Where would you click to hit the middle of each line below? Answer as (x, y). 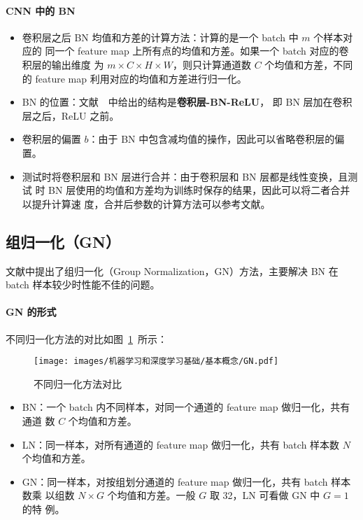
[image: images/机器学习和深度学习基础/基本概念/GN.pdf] (156, 361)
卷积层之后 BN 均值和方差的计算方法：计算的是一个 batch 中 (160, 37)
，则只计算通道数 (212, 64)
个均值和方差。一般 (151, 495)
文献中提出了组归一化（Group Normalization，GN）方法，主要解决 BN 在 (172, 270)
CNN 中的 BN (41, 10)
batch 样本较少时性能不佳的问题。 (83, 284)
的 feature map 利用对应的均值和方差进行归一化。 (134, 78)
